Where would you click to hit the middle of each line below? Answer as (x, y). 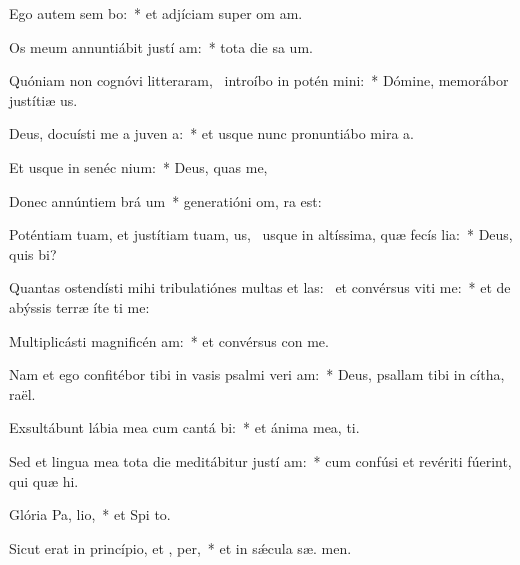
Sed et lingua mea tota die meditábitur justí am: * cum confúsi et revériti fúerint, (260, 460)
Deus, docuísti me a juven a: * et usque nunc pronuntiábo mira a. (211, 133)
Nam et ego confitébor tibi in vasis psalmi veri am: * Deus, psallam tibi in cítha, (257, 374)
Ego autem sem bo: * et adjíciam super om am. (156, 13)
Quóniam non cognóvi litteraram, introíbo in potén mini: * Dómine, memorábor (259, 80)
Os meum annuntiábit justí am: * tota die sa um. (161, 46)
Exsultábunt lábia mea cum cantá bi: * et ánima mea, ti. (184, 427)
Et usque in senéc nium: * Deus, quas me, (138, 166)
